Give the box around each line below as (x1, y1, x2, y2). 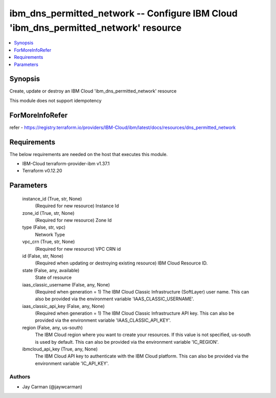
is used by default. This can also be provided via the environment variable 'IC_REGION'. (35, 339, 219, 345)
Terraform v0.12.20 (22, 168, 62, 174)
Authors (9, 373, 31, 380)
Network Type (35, 231, 65, 237)
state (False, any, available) (22, 267, 80, 273)
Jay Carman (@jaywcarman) (22, 384, 83, 390)
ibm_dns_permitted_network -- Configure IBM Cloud (9, 8, 238, 19)
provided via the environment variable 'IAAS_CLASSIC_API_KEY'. (35, 317, 171, 323)
